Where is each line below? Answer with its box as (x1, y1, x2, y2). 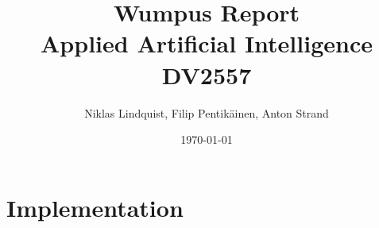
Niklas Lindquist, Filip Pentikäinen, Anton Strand (84, 104, 329, 121)
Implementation (6, 191, 184, 223)
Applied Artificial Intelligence (41, 27, 373, 60)
